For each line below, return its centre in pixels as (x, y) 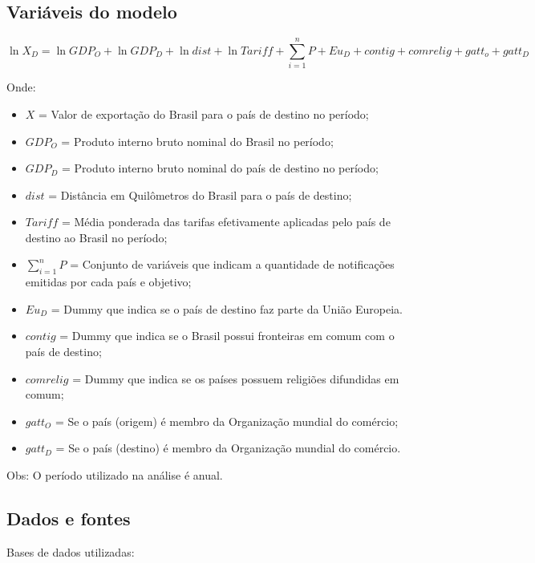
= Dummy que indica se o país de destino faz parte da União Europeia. (227, 308)
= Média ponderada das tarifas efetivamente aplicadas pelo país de (226, 222)
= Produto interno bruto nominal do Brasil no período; (197, 141)
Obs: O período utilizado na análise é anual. (115, 475)
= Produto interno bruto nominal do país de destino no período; (220, 168)
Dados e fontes (69, 518)
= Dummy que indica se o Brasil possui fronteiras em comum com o (227, 336)
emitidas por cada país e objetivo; (108, 282)
